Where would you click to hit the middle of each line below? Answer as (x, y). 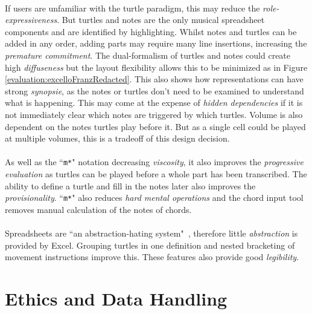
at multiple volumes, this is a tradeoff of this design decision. (117, 138)
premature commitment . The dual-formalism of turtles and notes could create (148, 55)
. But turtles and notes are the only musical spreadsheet (161, 20)
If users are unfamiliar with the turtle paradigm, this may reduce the (132, 8)
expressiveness (31, 20)
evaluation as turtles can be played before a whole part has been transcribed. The (156, 173)
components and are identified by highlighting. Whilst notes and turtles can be (151, 31)
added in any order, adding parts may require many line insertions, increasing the (156, 43)
